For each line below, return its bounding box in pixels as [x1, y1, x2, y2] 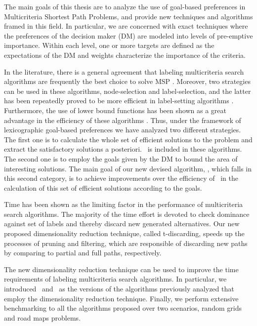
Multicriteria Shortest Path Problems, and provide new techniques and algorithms [4, 11, 253, 21]
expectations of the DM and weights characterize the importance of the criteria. [4, 49, 246, 60]
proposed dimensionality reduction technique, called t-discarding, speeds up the [4, 228, 245, 239]
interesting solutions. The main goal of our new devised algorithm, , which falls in [4, 163, 252, 173]
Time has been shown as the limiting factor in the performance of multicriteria [4, 199, 243, 209]
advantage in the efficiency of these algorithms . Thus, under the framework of [4, 115, 241, 125]
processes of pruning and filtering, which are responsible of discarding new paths [4, 238, 248, 248]
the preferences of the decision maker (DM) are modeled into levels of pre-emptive [4, 30, 253, 41]
